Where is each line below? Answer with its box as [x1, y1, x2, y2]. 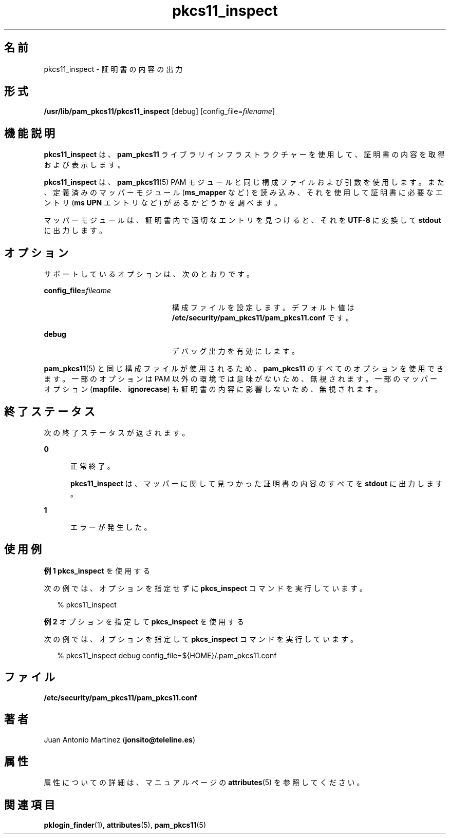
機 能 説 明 [4, 126, 55, 140]
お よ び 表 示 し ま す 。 [44, 160, 125, 169]
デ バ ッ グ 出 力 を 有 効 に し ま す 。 [172, 347, 299, 356]
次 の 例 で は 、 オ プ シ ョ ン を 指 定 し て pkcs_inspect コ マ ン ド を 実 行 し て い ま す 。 [44, 634, 358, 643]
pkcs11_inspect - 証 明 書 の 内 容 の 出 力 [44, 64, 183, 73]
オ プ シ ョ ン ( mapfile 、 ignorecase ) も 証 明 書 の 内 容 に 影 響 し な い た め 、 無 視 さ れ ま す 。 [44, 385, 382, 394]
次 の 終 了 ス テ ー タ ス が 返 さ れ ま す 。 [44, 428, 190, 437]
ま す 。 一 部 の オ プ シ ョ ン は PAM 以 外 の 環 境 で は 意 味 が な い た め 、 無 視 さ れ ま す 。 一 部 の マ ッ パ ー [44, 374, 438, 384]
